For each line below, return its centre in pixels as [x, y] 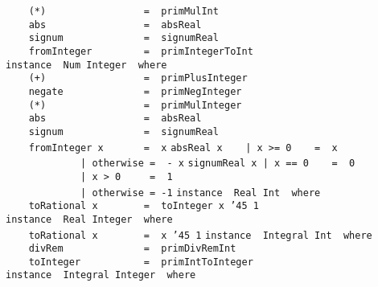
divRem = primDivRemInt [132, 249]
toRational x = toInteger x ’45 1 [144, 206]
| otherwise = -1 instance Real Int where [201, 193]
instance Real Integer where [89, 219]
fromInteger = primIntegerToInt [141, 51]
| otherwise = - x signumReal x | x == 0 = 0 [218, 164]
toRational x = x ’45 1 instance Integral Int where [200, 235]
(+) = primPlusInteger [138, 78]
